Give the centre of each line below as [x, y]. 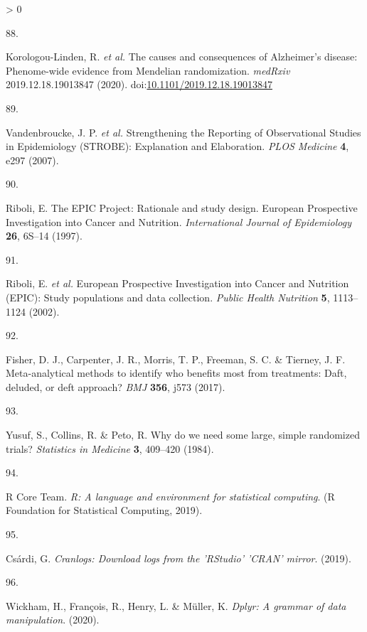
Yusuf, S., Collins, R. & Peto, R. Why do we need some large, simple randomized [183, 435]
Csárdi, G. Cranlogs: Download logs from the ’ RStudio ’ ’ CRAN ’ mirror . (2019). [179, 558]
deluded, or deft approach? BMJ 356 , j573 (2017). [116, 386]
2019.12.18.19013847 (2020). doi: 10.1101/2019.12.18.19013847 [139, 84]
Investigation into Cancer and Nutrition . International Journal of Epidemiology [179, 221]
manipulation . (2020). [53, 620]
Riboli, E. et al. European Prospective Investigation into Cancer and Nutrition [177, 283]
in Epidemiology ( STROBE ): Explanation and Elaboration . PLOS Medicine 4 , [177, 146]
